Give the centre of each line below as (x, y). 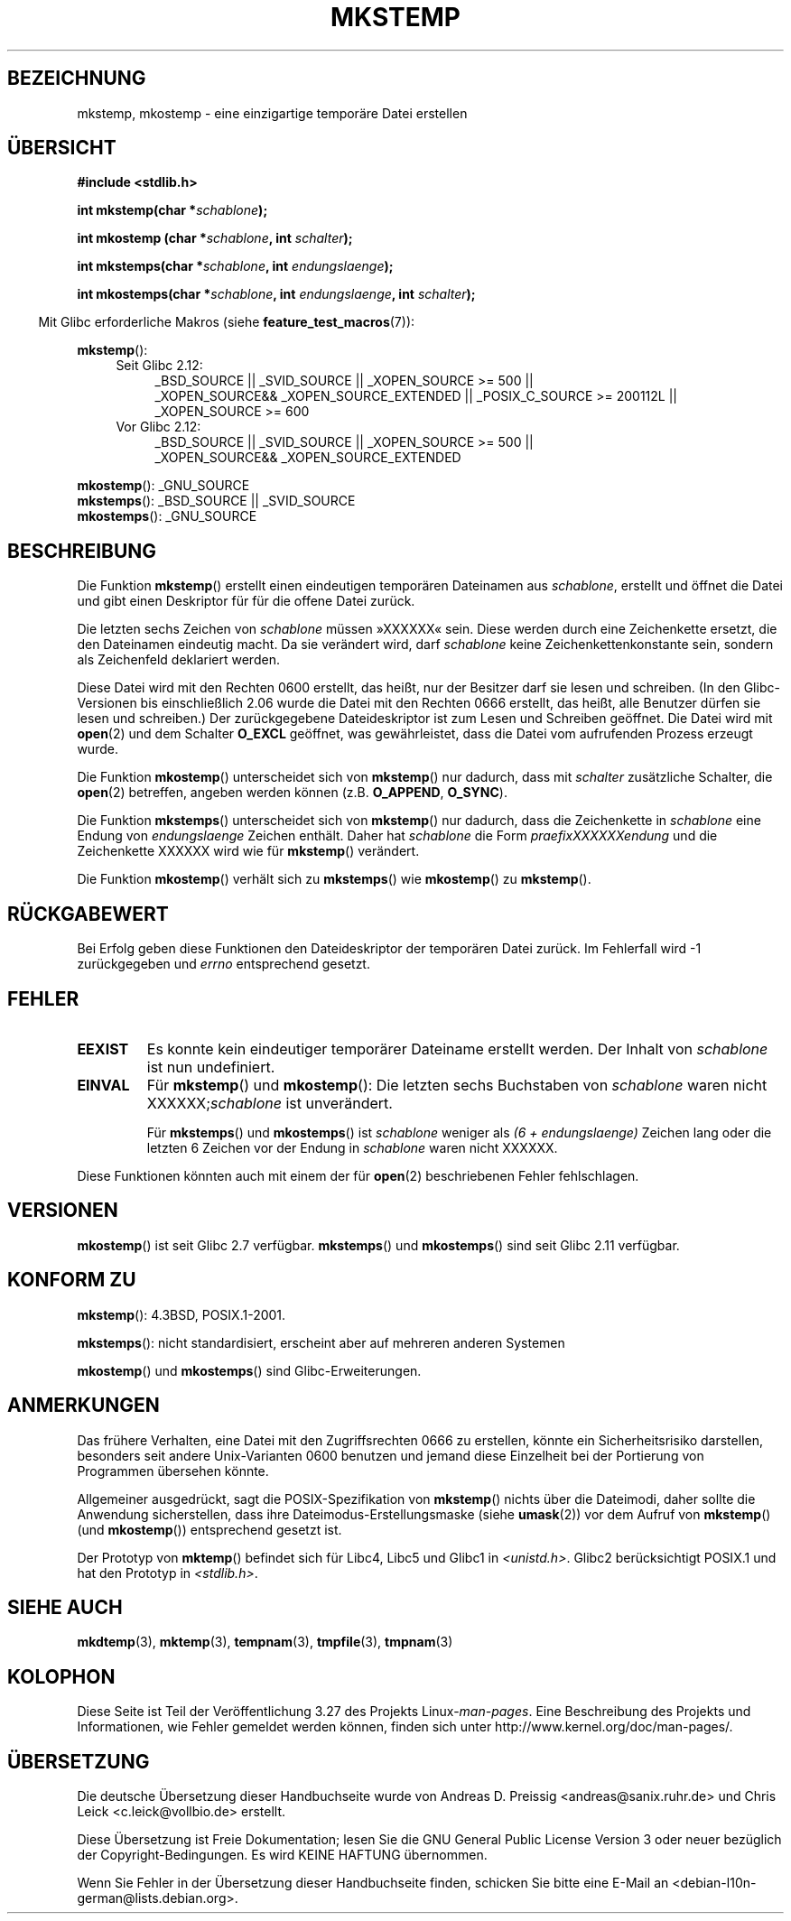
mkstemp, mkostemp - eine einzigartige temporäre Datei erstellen (272, 113)
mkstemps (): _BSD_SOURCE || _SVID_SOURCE (216, 501)
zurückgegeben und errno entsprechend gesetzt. (223, 964)
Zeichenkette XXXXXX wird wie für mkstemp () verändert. (248, 851)
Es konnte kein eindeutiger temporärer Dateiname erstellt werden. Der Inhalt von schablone (457, 1049)
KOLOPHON (61, 1676)
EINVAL (103, 1085)
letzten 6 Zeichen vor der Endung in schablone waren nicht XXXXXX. (352, 1147)
